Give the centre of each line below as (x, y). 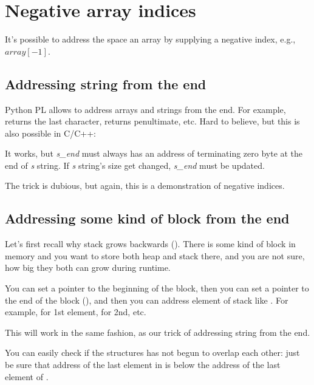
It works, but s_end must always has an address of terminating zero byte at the (154, 153)
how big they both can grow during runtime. (88, 267)
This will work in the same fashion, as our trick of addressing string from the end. (158, 332)
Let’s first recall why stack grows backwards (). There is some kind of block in (150, 244)
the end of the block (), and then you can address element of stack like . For (147, 300)
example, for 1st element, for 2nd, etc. (76, 312)
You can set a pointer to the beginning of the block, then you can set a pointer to (157, 288)
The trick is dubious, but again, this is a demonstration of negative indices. (145, 186)
